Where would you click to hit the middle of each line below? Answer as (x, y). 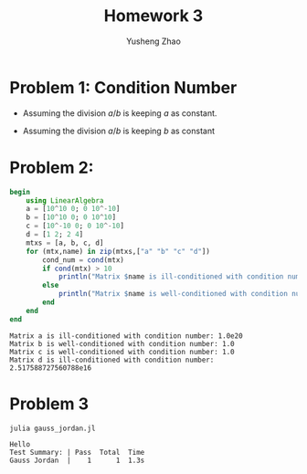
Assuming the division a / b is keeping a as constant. (120, 113)
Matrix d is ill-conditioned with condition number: (112, 360)
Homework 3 (153, 16)
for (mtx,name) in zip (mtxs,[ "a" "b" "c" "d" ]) (118, 251)
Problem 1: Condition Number (123, 87)
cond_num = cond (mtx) (84, 260)
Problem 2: (52, 168)
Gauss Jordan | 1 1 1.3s (77, 461)
